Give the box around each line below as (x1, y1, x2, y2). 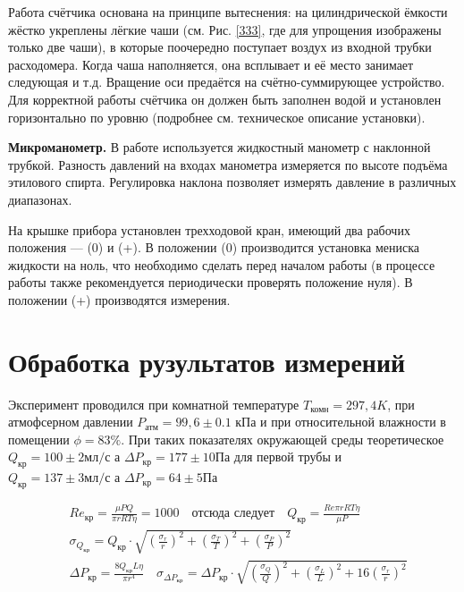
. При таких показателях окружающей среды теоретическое (121, 429, 444, 448)
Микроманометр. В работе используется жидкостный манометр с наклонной (8, 138, 431, 156)
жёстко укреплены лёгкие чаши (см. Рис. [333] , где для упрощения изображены (8, 20, 442, 38)
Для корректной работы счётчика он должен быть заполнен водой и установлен (8, 89, 442, 108)
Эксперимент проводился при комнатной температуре (8, 394, 299, 413)
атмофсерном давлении (8, 412, 133, 431)
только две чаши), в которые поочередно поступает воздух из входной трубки (8, 38, 432, 56)
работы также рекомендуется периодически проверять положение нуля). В (8, 273, 413, 292)
